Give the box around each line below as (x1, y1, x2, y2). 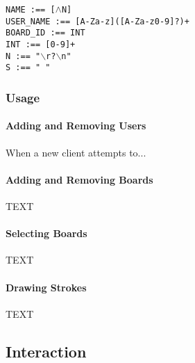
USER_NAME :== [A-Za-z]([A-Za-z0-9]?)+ (6, 16, 189, 26)
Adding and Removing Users (6, 118, 146, 133)
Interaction (6, 340, 87, 362)
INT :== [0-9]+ (6, 39, 76, 49)
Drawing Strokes (6, 280, 87, 294)
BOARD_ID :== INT (6, 28, 85, 38)
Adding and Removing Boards (6, 172, 153, 186)
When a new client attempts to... (6, 145, 146, 159)
